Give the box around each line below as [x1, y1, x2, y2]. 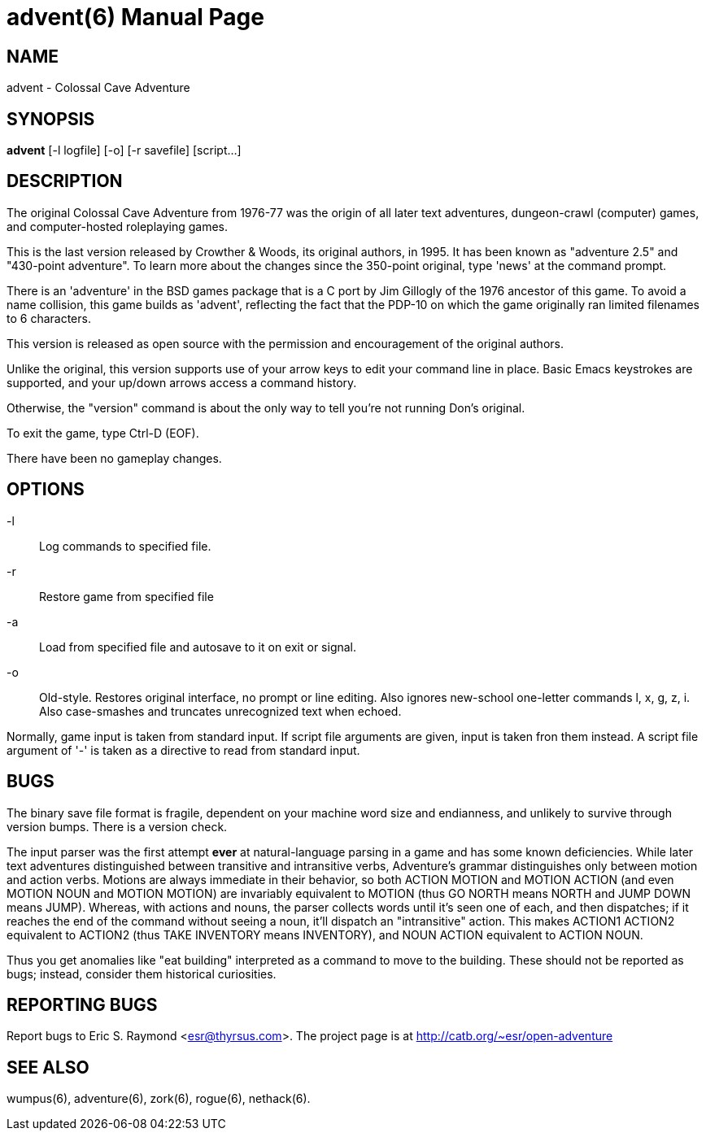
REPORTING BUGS [7, 994, 158, 1015]
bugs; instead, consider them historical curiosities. [7, 966, 277, 981]
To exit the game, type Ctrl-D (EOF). [7, 425, 199, 440]
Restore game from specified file [39, 589, 214, 603]
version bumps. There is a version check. [7, 819, 228, 834]
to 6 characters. [7, 311, 91, 325]
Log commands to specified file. [39, 538, 211, 553]
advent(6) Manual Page [7, 3, 264, 31]
